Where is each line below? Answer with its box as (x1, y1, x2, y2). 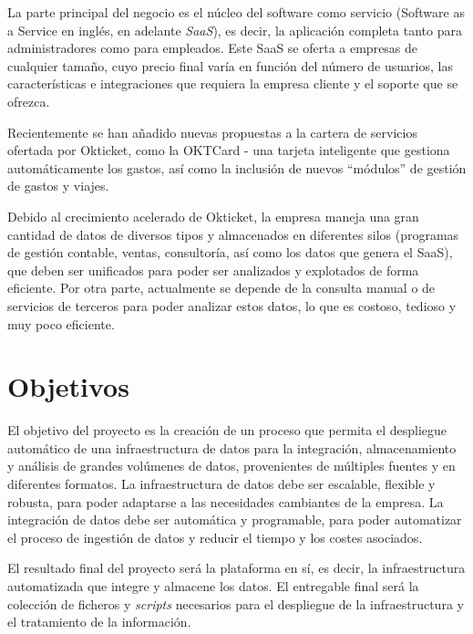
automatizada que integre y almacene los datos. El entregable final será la (7, 576, 419, 595)
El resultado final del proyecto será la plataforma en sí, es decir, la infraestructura (7, 558, 466, 577)
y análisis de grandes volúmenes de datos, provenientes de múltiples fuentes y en (7, 456, 456, 475)
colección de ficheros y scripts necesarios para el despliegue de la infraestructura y (7, 594, 464, 613)
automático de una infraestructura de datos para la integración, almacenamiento (7, 438, 457, 457)
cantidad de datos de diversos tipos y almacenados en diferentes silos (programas (7, 224, 459, 244)
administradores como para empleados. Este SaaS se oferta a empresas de (7, 38, 418, 57)
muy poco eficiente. (7, 314, 115, 333)
